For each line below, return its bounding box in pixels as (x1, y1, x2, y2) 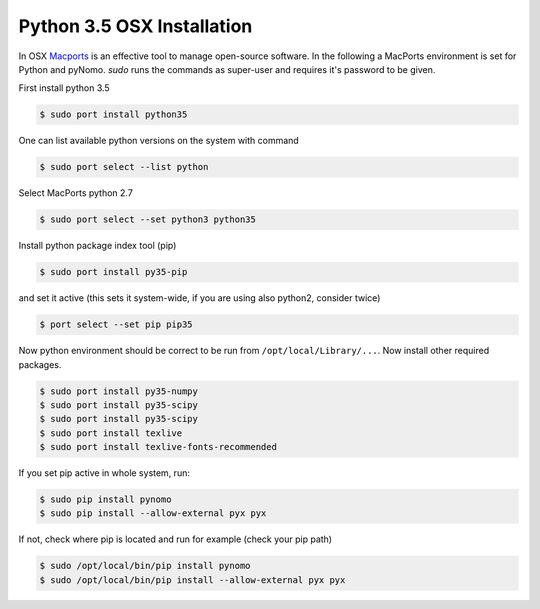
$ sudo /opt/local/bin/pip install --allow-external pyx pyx (39, 574, 346, 585)
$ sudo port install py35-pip (39, 266, 188, 278)
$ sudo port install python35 (39, 109, 188, 120)
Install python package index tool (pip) (18, 240, 177, 252)
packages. (18, 358, 62, 370)
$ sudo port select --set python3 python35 (39, 214, 257, 225)
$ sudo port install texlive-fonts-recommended (39, 441, 277, 453)
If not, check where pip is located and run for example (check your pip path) (18, 533, 333, 545)
